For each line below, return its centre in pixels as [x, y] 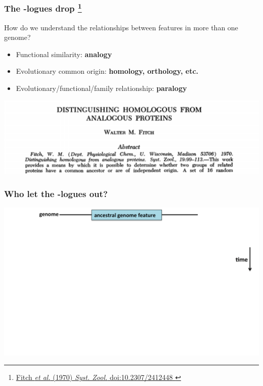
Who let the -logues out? [56, 193]
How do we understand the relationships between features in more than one [121, 27]
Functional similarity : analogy [64, 54]
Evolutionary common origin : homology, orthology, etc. [107, 71]
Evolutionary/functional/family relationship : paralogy [101, 88]
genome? [17, 37]
